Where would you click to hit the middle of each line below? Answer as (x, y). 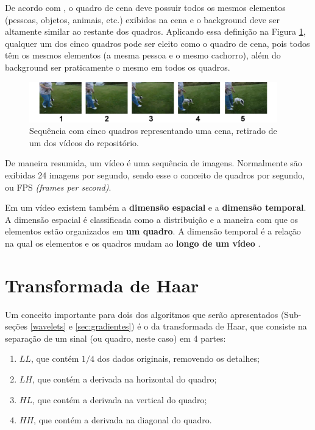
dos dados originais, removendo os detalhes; (178, 358)
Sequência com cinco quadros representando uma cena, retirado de (153, 131)
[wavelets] (48, 326)
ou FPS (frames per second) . (58, 187)
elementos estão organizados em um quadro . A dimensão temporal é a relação (153, 231)
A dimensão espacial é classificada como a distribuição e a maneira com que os (152, 219)
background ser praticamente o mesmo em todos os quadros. (118, 67)
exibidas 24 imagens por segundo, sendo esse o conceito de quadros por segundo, (155, 174)
